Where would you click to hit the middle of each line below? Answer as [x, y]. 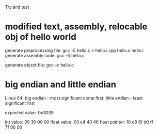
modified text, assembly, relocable [76, 27]
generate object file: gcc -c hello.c [39, 65]
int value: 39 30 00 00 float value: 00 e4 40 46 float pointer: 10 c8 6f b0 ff [79, 122]
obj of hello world [41, 37]
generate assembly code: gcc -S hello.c [45, 55]
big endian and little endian [61, 85]
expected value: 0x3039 [30, 112]
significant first [20, 103]
